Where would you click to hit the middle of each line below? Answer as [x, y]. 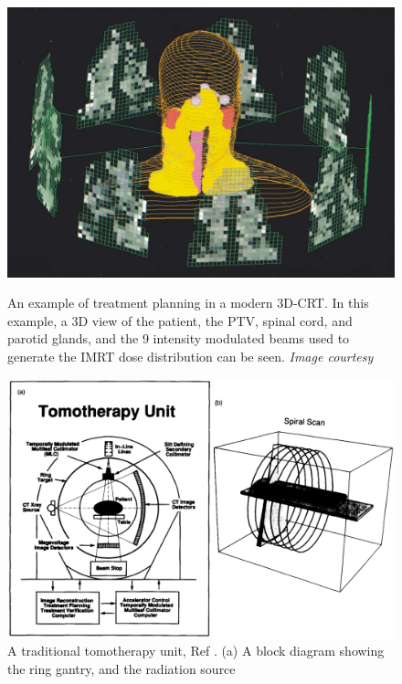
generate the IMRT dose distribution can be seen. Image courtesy [190, 357]
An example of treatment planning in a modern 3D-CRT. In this [188, 303]
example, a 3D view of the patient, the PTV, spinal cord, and [180, 320]
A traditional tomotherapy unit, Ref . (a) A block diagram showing [196, 651]
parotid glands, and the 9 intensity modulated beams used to [179, 338]
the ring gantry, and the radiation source [122, 668]
